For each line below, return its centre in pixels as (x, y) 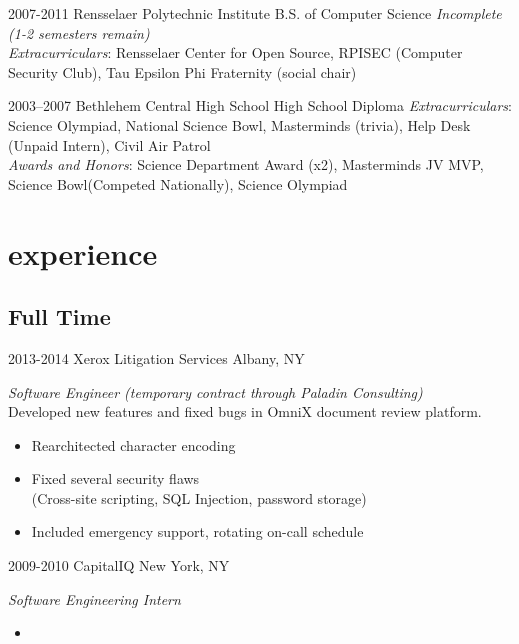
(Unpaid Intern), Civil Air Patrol (109, 144)
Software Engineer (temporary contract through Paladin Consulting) (215, 391)
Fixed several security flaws (115, 478)
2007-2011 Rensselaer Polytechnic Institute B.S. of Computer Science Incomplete (255, 13)
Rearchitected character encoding (133, 444)
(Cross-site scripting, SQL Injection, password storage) (199, 497)
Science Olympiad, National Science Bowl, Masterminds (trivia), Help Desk (239, 124)
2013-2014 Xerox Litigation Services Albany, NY (156, 357)
